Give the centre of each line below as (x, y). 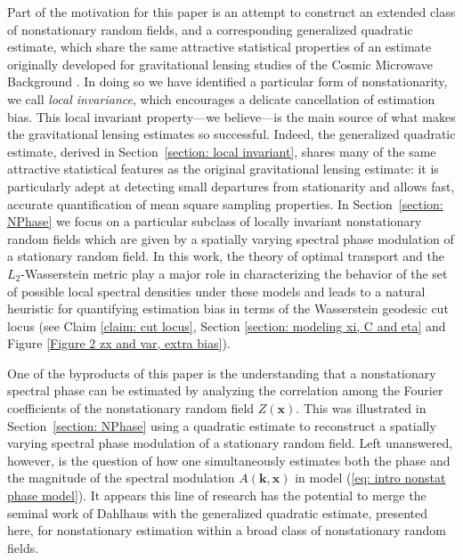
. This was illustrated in (361, 408)
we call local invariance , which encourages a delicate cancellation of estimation (221, 98)
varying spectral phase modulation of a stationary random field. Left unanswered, (230, 443)
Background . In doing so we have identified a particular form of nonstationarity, (227, 81)
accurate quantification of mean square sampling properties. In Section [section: (225, 203)
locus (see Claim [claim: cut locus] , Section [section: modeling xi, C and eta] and (227, 325)
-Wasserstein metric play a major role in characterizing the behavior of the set (234, 273)
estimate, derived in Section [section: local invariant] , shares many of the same (222, 151)
